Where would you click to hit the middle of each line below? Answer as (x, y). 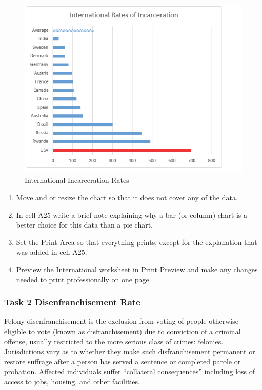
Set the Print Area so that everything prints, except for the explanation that (137, 242)
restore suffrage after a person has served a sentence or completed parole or (123, 361)
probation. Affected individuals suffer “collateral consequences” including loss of (130, 371)
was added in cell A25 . (52, 252)
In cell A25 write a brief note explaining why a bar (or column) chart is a (132, 214)
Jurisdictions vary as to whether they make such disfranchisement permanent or (130, 351)
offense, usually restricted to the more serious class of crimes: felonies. (114, 341)
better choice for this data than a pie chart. (84, 225)
